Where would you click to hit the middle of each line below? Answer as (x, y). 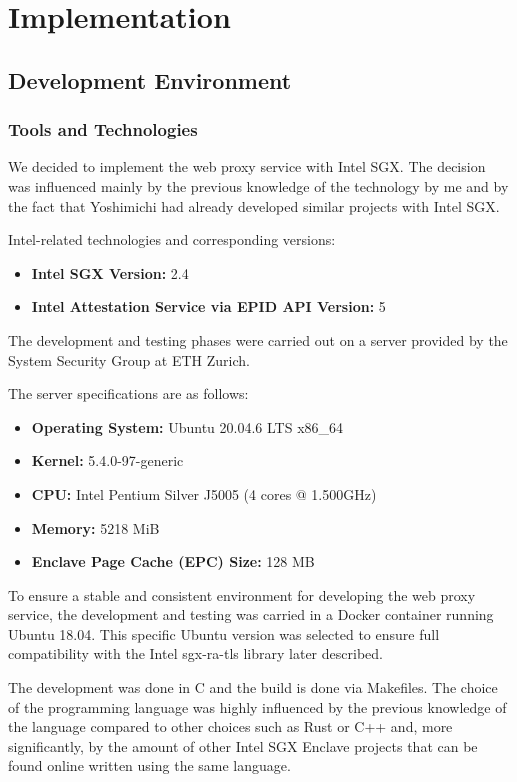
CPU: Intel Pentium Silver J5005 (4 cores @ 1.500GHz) (204, 493)
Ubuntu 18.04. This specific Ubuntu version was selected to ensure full (224, 633)
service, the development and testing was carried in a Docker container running (251, 614)
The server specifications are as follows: (128, 393)
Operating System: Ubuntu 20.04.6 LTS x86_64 (187, 426)
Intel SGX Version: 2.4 (110, 272)
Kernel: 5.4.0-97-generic (107, 460)
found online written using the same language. (149, 765)
